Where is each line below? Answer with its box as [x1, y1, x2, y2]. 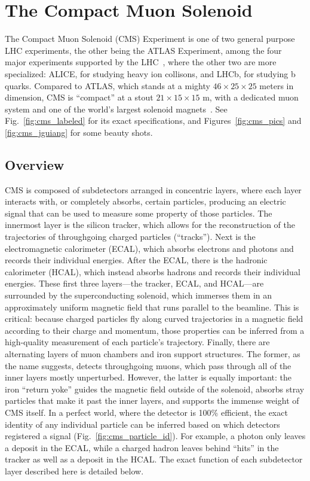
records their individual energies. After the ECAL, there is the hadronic [5, 254, 268, 266]
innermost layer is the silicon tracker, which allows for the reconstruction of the [5, 218, 295, 231]
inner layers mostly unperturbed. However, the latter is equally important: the [5, 371, 292, 383]
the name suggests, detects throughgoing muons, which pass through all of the [5, 359, 291, 372]
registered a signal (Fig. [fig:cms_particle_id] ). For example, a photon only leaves [5, 430, 306, 442]
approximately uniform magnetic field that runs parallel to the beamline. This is [5, 300, 299, 313]
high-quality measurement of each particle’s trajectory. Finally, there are [5, 336, 270, 348]
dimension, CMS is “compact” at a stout [5, 91, 154, 103]
